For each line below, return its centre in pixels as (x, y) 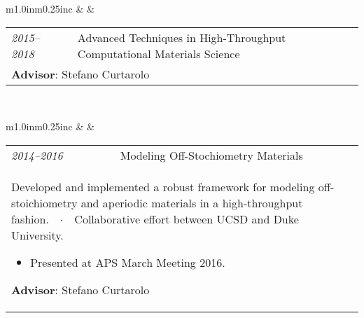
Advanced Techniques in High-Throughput (182, 37)
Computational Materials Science (159, 53)
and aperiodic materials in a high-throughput (192, 202)
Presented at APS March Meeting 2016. (128, 262)
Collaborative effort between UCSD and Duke (187, 219)
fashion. (30, 219)
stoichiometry (44, 202)
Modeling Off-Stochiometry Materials (211, 155)
